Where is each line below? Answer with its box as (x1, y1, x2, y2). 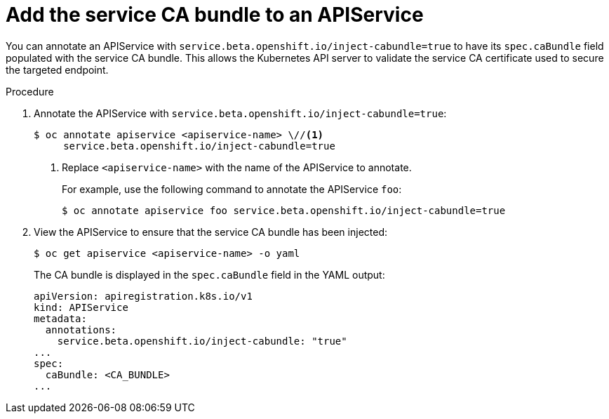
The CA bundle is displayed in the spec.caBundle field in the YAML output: (34, 268, 385, 281)
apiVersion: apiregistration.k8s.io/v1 (34, 290, 253, 302)
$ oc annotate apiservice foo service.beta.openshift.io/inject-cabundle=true (62, 204, 506, 216)
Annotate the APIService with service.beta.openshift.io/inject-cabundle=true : (34, 107, 447, 119)
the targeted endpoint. (6, 63, 109, 76)
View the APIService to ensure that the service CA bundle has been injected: (34, 225, 387, 238)
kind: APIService (34, 301, 128, 313)
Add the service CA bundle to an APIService (6, 3, 424, 27)
